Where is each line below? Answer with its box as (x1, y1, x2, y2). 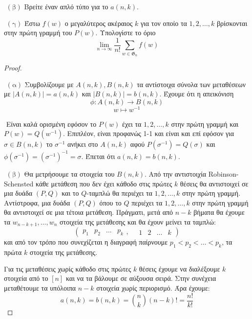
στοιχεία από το (4, 273, 48, 283)
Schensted (4, 178, 34, 188)
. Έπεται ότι (81, 151, 115, 161)
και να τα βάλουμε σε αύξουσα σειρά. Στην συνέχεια (65, 273, 216, 283)
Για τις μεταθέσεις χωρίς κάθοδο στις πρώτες (4, 263, 131, 273)
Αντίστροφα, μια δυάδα (4, 197, 70, 207)
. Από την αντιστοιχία (145, 168, 207, 179)
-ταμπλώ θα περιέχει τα (86, 188, 152, 198)
